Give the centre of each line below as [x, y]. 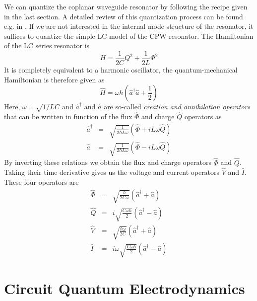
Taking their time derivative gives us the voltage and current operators [112, 172]
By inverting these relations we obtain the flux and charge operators [108, 162]
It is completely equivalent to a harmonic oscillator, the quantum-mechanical [121, 70]
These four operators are [41, 182]
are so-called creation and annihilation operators [177, 107]
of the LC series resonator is [47, 45]
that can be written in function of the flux [68, 116]
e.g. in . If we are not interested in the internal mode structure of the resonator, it [129, 26]
